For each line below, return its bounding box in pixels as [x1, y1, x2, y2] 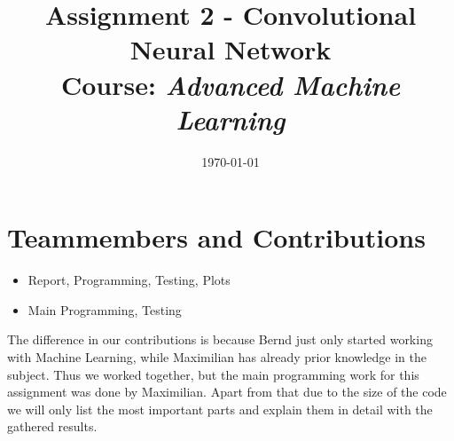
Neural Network [129, 31, 332, 67]
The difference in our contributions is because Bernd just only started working [7, 330, 433, 349]
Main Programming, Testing [27, 300, 182, 319]
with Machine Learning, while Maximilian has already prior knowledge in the [7, 348, 427, 366]
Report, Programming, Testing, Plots [27, 271, 231, 289]
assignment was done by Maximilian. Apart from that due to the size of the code [7, 382, 447, 401]
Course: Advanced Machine [60, 66, 401, 103]
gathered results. [7, 417, 98, 436]
